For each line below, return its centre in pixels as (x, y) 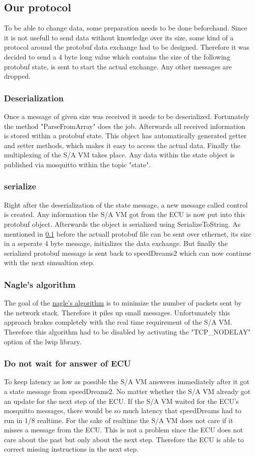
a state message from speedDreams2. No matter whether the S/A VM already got (127, 391)
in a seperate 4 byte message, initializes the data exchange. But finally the (116, 243)
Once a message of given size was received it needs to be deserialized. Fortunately (127, 116)
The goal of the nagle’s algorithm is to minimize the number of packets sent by (123, 303)
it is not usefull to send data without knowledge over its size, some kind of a (119, 37)
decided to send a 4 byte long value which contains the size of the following (117, 56)
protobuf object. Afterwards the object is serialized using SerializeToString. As (122, 224)
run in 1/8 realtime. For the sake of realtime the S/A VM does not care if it (119, 420)
